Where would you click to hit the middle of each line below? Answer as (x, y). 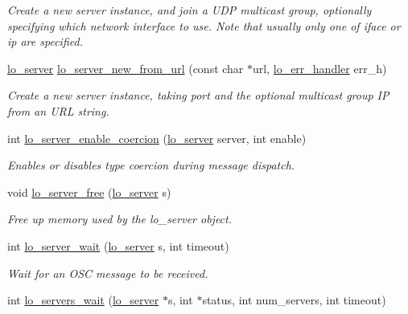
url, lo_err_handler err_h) (320, 68)
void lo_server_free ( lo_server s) (89, 192)
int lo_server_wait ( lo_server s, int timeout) (118, 245)
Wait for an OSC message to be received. (108, 273)
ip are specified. (45, 41)
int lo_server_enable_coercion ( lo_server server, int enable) (157, 138)
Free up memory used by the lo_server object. (120, 219)
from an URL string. (58, 110)
